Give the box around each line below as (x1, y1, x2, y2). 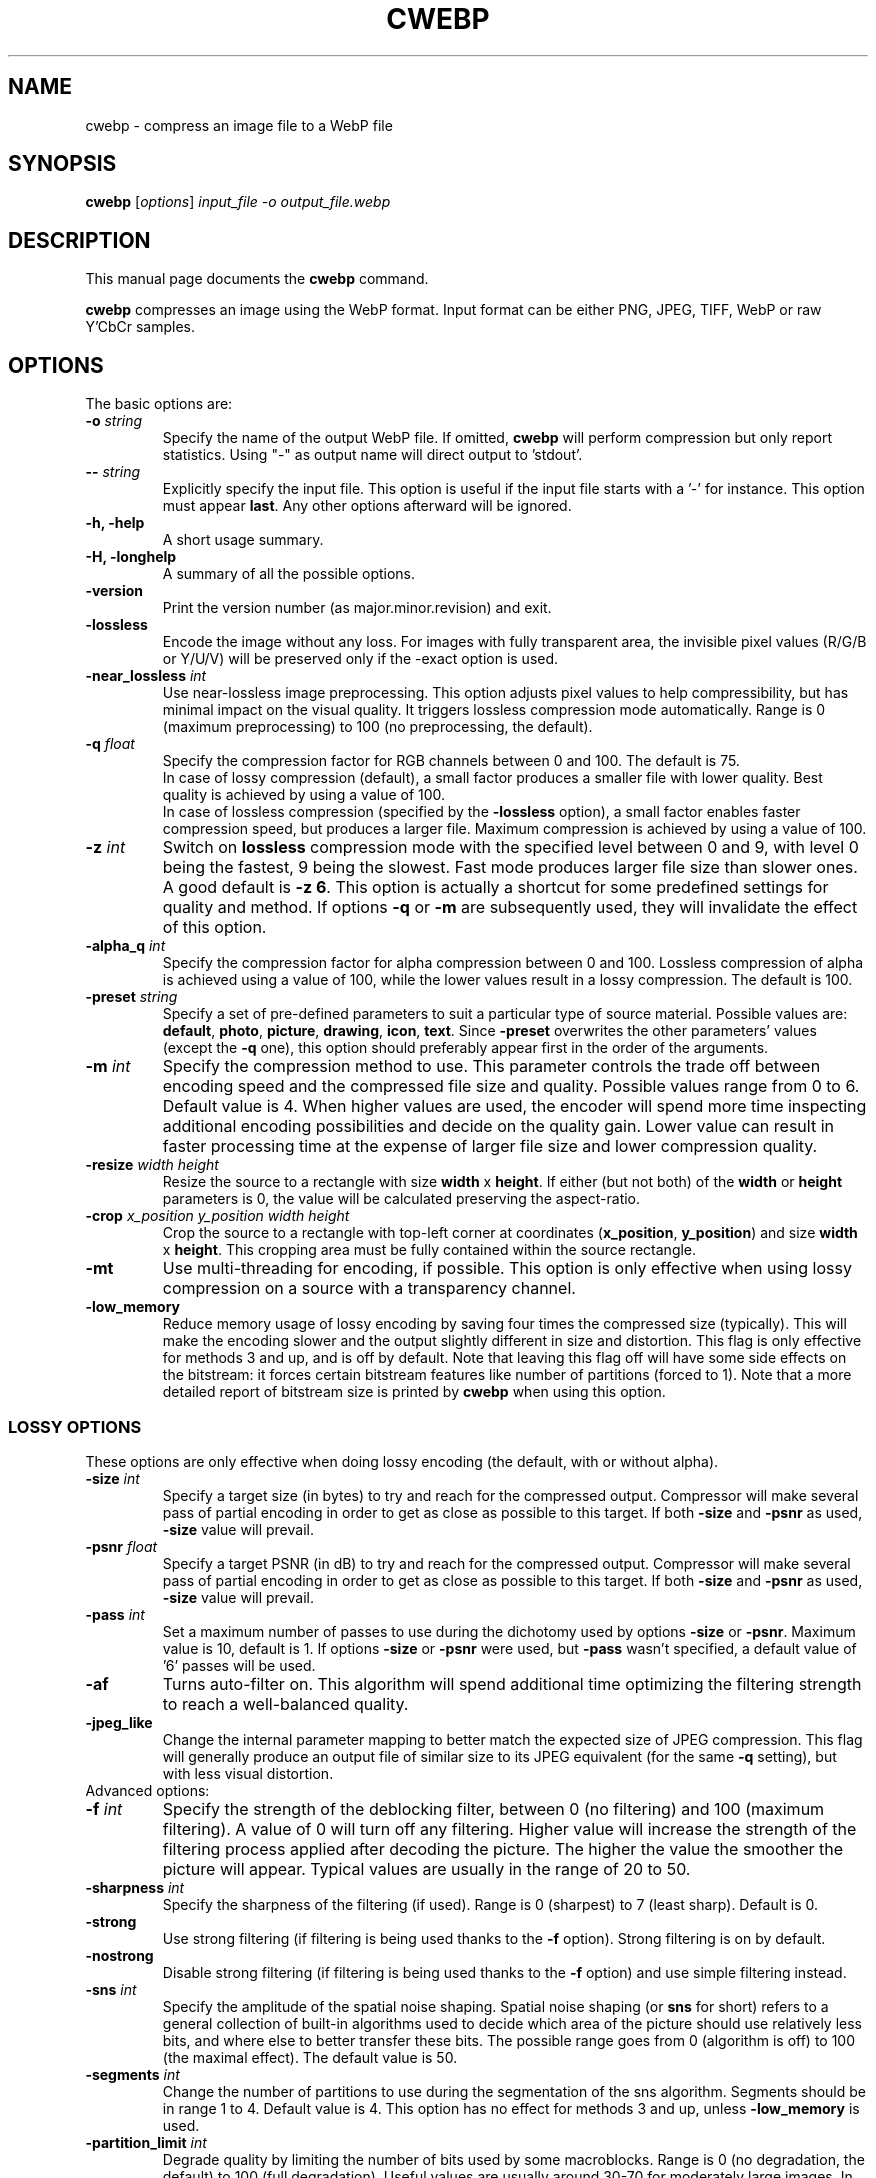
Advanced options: (85, 1781, 210, 1799)
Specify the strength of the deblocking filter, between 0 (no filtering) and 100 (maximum (162, 1798, 825, 1819)
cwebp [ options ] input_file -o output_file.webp (85, 193, 391, 211)
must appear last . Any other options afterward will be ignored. (162, 497, 572, 515)
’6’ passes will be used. (162, 1656, 316, 1674)
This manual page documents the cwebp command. (85, 270, 429, 288)
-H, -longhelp (85, 548, 177, 566)
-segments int (85, 2065, 180, 2083)
